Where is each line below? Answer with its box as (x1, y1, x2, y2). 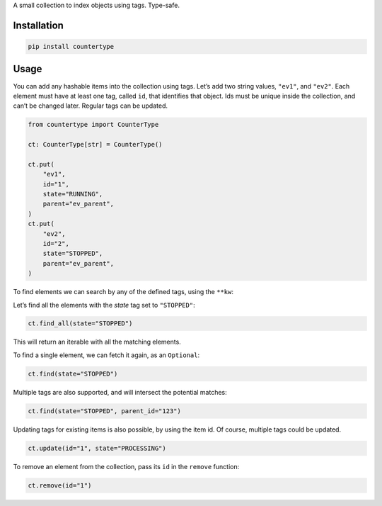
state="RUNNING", (42, 190, 103, 198)
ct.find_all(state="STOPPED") (28, 320, 133, 327)
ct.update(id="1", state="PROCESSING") (28, 444, 166, 452)
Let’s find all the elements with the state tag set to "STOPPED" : (13, 300, 195, 309)
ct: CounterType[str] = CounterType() (28, 140, 163, 149)
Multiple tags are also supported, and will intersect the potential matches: (13, 388, 227, 396)
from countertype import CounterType (28, 120, 159, 129)
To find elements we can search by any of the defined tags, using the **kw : (13, 288, 233, 296)
